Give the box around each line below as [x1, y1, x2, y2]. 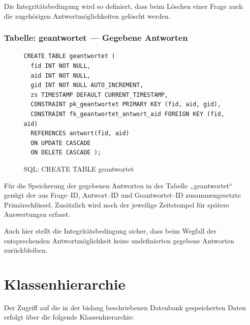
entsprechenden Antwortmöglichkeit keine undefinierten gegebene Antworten [4, 235, 234, 245]
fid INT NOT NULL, [31, 62, 91, 69]
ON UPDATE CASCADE [31, 139, 91, 147]
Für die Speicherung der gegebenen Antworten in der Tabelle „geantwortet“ [4, 180, 233, 190]
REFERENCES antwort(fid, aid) [31, 130, 129, 137]
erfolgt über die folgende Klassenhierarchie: [4, 312, 134, 322]
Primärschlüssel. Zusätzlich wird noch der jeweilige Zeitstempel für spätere [4, 199, 229, 209]
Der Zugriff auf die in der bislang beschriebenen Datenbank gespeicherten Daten [4, 302, 246, 312]
